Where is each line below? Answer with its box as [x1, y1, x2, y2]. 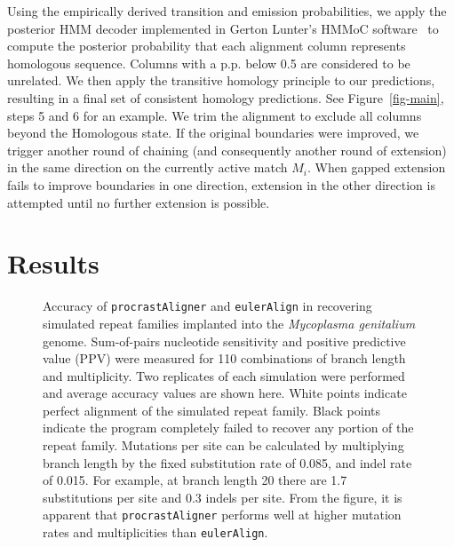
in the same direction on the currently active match [7, 158, 288, 177]
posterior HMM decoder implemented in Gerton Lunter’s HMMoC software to [7, 19, 439, 37]
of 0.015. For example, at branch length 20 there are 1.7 [43, 471, 347, 489]
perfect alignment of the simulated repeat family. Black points [43, 400, 380, 419]
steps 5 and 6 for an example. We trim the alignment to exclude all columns [7, 106, 422, 124]
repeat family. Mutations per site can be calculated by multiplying [43, 436, 404, 455]
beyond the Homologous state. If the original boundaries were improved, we [7, 123, 419, 142]
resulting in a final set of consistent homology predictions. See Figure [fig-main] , [7, 88, 444, 107]
